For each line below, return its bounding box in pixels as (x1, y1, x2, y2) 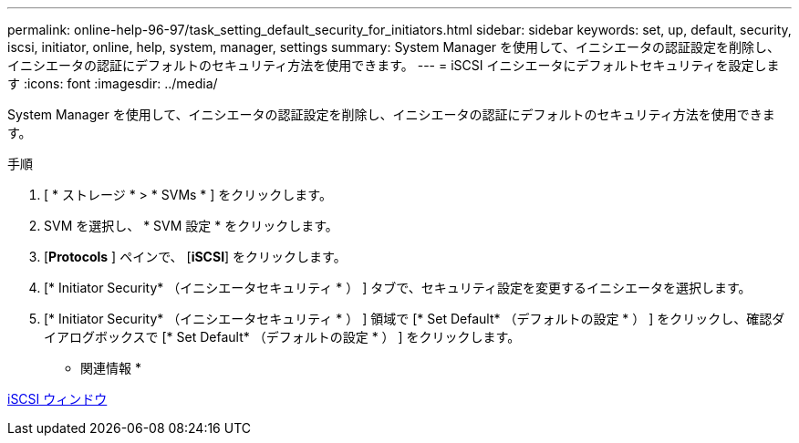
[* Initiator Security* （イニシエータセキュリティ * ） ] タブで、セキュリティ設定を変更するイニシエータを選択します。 (44, 280, 752, 295)
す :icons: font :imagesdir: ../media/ (7, 76, 218, 91)
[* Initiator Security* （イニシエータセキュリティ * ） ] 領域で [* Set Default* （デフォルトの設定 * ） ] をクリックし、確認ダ (44, 311, 785, 326)
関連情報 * (80, 360, 141, 376)
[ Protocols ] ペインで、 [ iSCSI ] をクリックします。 (44, 249, 347, 264)
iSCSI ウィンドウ (7, 391, 108, 407)
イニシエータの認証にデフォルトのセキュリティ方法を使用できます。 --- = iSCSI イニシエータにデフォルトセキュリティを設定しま (7, 57, 780, 73)
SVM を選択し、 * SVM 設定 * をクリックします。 (44, 218, 338, 233)
